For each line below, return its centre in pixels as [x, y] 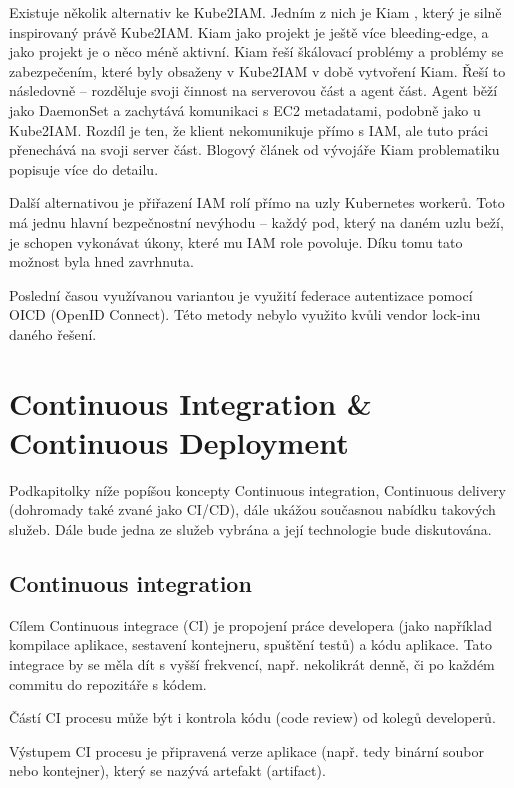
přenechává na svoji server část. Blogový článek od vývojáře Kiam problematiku [254, 149]
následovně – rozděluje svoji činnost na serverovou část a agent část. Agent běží [253, 90]
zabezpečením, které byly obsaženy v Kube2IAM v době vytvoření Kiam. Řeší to [257, 70]
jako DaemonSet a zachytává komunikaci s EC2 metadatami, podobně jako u [245, 109]
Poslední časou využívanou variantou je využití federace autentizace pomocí [241, 294]
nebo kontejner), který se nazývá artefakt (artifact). [167, 770]
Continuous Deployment [179, 441]
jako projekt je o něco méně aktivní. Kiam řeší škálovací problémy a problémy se [256, 51]
